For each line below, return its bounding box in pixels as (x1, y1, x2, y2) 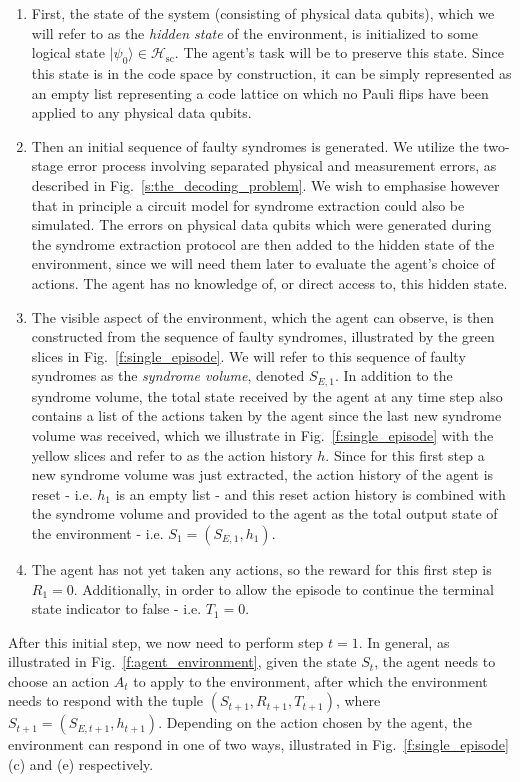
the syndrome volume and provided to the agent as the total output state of (31, 503, 498, 524)
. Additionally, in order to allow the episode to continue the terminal (73, 578, 495, 599)
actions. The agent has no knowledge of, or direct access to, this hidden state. (31, 272, 508, 293)
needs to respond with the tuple (8, 690, 204, 711)
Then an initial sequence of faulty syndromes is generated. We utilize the (31, 135, 479, 156)
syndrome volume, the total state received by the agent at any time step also (31, 385, 503, 406)
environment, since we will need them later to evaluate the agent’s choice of (31, 253, 495, 274)
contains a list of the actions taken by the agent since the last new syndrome (31, 405, 502, 426)
